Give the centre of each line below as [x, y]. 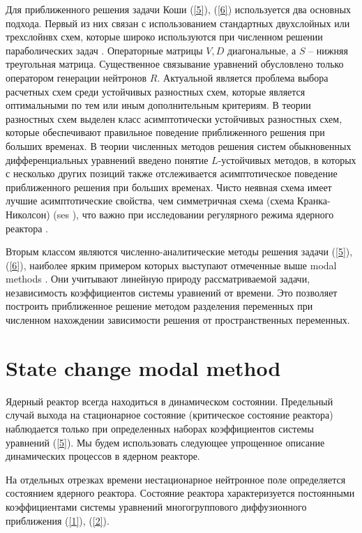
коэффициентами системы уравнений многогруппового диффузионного [156, 506]
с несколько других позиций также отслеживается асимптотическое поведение [172, 173]
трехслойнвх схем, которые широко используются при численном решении [164, 37]
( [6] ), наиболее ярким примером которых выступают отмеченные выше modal [171, 265]
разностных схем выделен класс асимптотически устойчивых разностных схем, [174, 118]
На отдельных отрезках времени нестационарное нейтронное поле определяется [176, 479]
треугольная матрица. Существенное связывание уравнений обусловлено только [175, 64]
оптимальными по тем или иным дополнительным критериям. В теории [158, 105]
